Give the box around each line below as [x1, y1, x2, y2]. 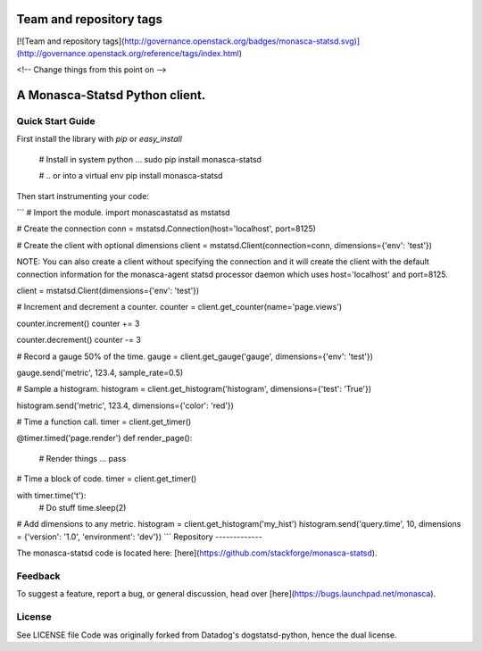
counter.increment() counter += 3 [16, 318, 140, 329]
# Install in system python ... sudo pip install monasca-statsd [38, 154, 262, 164]
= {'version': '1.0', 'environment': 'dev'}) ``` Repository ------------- [16, 531, 262, 542]
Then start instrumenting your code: [16, 190, 149, 201]
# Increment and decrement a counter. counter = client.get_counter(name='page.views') [16, 302, 343, 313]
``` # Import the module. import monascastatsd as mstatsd [16, 207, 231, 218]
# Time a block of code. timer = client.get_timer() [16, 473, 197, 484]
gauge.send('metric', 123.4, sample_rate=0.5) [16, 367, 184, 378]
